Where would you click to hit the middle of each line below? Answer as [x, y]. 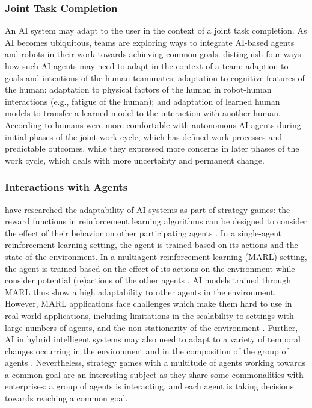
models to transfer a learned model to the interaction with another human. [143, 113]
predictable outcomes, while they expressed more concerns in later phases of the [152, 148]
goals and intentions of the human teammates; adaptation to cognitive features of [155, 77]
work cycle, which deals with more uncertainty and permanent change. [135, 160]
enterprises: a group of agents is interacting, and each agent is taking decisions [149, 386]
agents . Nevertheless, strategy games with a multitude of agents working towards [155, 363]
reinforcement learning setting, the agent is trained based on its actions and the [151, 245]
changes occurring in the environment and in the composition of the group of [147, 351]
